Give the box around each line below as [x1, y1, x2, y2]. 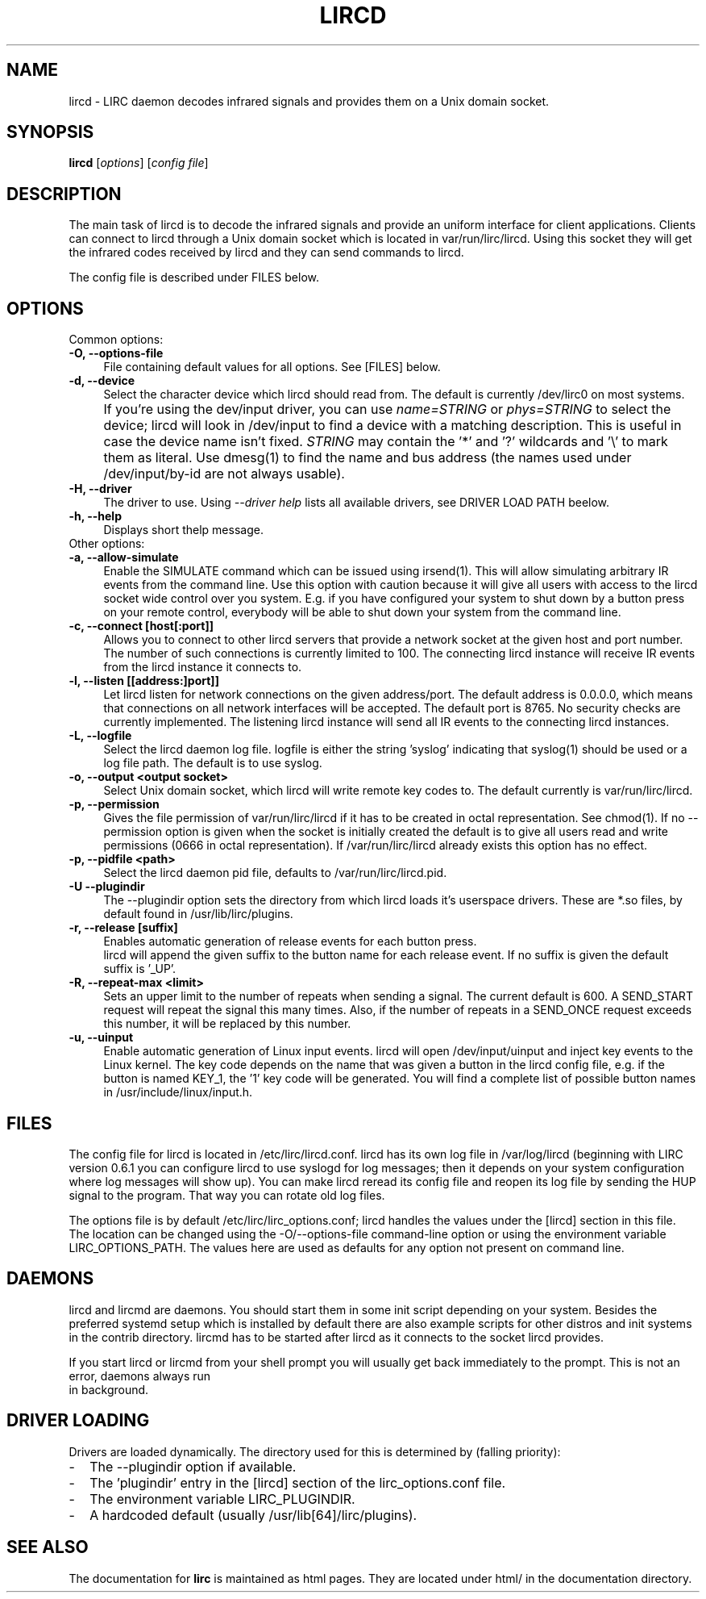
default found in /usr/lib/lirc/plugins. [103, 907, 293, 921]
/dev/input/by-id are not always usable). [103, 466, 345, 482]
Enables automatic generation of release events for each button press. [103, 934, 477, 949]
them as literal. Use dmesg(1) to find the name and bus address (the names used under [103, 449, 632, 466]
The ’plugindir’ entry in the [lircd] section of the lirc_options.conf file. [89, 1474, 506, 1491]
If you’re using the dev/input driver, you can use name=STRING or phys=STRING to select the [103, 401, 671, 418]
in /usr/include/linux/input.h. [103, 1085, 253, 1100]
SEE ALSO [6, 1537, 89, 1558]
